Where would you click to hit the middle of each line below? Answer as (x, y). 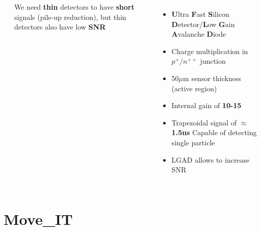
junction (213, 61)
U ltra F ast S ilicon (200, 14)
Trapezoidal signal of (204, 122)
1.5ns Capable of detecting (214, 132)
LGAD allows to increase (211, 159)
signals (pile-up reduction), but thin (70, 17)
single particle (193, 142)
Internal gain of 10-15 (206, 105)
